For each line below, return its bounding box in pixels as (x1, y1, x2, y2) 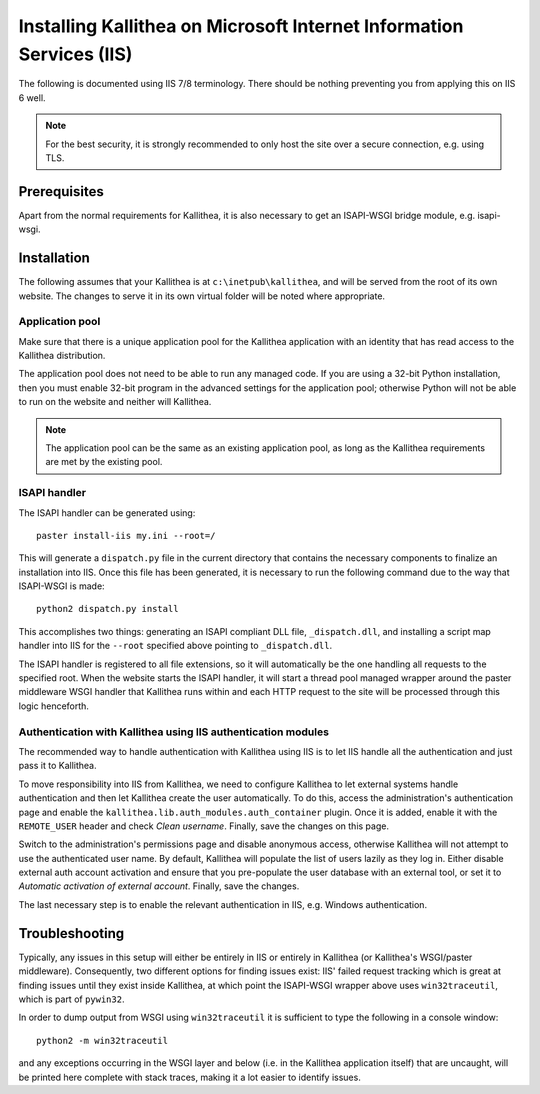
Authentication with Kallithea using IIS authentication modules (18, 725, 330, 739)
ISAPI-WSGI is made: (18, 580, 105, 592)
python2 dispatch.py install (36, 603, 179, 615)
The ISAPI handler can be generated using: (18, 506, 196, 519)
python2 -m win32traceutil (36, 1035, 169, 1046)
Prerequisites (18, 183, 104, 200)
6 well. (18, 91, 46, 104)
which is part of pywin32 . (18, 993, 125, 1005)
